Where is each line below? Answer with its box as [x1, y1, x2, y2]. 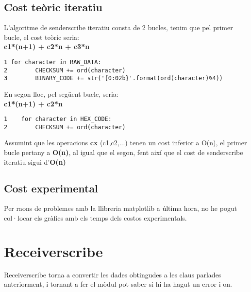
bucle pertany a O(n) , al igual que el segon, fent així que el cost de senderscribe [4, 147, 243, 157]
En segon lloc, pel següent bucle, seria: [4, 88, 118, 99]
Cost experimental [4, 180, 98, 195]
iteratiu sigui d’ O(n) [4, 156, 66, 167]
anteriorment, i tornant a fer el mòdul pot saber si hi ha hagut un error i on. [4, 279, 232, 289]
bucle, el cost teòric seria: [4, 32, 79, 42]
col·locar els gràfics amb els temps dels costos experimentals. [4, 213, 187, 223]
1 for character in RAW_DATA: [4, 58, 101, 66]
